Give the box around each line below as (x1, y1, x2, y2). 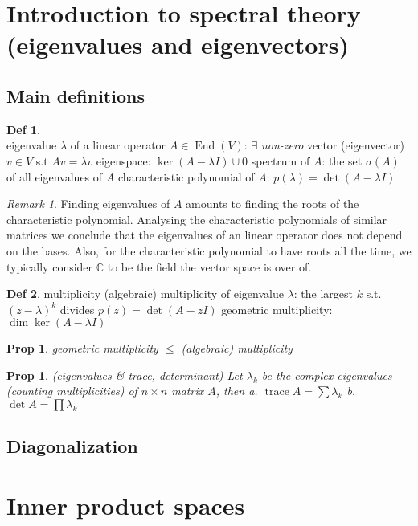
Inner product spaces (6, 489, 245, 522)
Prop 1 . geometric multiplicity (6, 340, 158, 357)
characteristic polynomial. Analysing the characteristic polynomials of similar (6, 210, 387, 227)
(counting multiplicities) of (6, 382, 137, 399)
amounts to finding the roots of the (186, 195, 359, 212)
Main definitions (6, 83, 145, 108)
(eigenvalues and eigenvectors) (6, 28, 349, 61)
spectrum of (251, 152, 310, 169)
